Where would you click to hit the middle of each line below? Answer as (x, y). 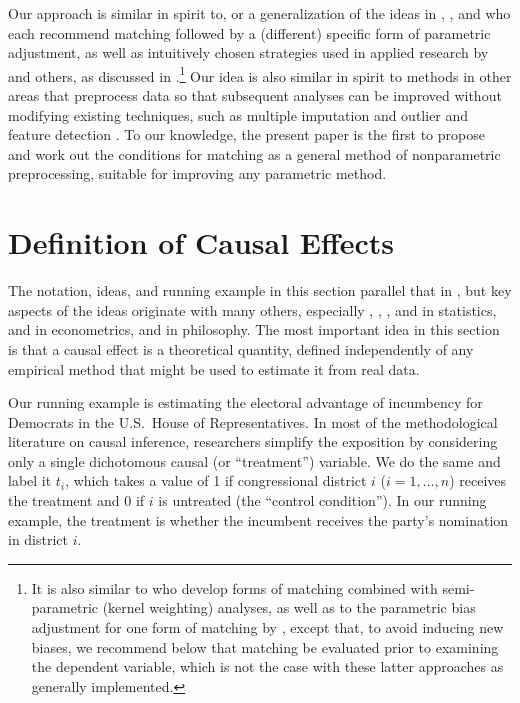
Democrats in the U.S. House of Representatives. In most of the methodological (253, 421)
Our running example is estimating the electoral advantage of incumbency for (245, 402)
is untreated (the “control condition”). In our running (322, 500)
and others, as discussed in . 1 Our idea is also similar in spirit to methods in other (260, 74)
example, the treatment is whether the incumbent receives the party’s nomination (258, 519)
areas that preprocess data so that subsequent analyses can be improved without (255, 95)
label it (30, 480)
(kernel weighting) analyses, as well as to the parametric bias (289, 607)
